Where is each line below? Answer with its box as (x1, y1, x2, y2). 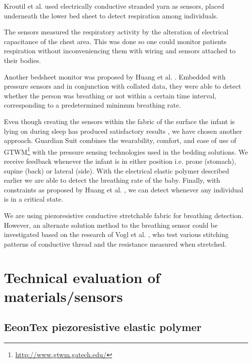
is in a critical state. (4, 194, 63, 204)
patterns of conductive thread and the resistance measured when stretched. (4, 238, 227, 249)
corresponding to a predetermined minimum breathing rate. (4, 100, 181, 110)
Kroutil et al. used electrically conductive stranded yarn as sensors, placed (4, 1, 224, 11)
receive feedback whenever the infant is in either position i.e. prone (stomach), (4, 156, 236, 166)
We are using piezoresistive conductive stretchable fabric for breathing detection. (4, 210, 244, 220)
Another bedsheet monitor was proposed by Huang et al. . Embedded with (4, 71, 226, 81)
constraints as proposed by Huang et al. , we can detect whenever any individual (4, 184, 243, 194)
